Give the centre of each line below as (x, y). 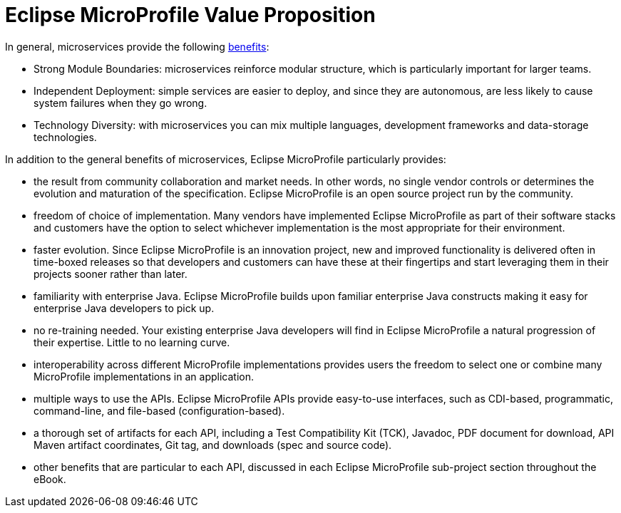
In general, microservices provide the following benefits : (137, 46)
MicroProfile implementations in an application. (144, 376)
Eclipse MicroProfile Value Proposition (190, 15)
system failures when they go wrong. (120, 103)
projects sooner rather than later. (111, 274)
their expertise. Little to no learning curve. (132, 342)
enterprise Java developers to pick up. (124, 308)
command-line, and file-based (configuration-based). (159, 410)
